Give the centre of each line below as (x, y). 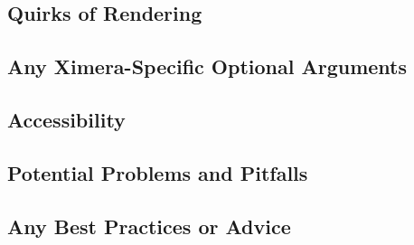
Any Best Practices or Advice (149, 226)
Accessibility (66, 119)
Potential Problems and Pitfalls (158, 172)
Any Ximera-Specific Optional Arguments (207, 66)
